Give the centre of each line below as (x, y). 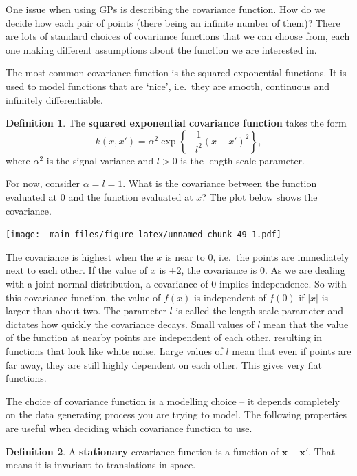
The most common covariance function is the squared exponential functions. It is (176, 73)
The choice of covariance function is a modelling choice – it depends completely (173, 401)
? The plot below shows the (260, 196)
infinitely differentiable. (55, 99)
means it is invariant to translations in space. (101, 465)
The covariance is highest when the (79, 256)
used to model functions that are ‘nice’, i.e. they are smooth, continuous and (167, 86)
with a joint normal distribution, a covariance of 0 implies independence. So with (176, 283)
